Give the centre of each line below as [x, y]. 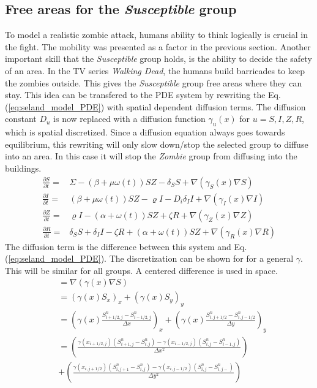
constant [21, 119]
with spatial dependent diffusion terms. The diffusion [206, 106]
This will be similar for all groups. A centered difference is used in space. [141, 270]
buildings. [23, 168]
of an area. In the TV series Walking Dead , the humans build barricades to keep [155, 70]
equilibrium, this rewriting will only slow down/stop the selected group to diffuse [157, 144]
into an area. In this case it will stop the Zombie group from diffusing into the [151, 156]
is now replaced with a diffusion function [129, 119]
